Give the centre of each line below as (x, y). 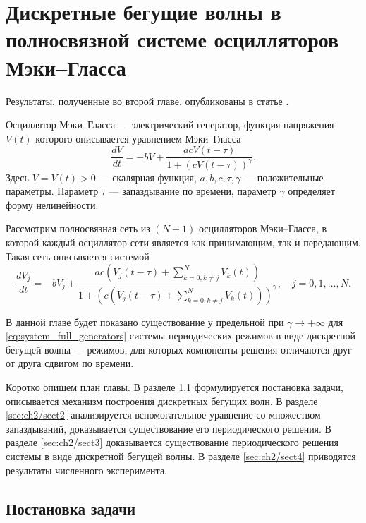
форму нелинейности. (52, 204)
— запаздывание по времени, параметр (193, 191)
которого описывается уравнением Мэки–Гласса (138, 138)
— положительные (283, 177)
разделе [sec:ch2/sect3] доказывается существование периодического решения (172, 442)
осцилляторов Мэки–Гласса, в (263, 228)
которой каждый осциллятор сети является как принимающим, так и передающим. (183, 242)
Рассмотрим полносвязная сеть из (78, 228)
